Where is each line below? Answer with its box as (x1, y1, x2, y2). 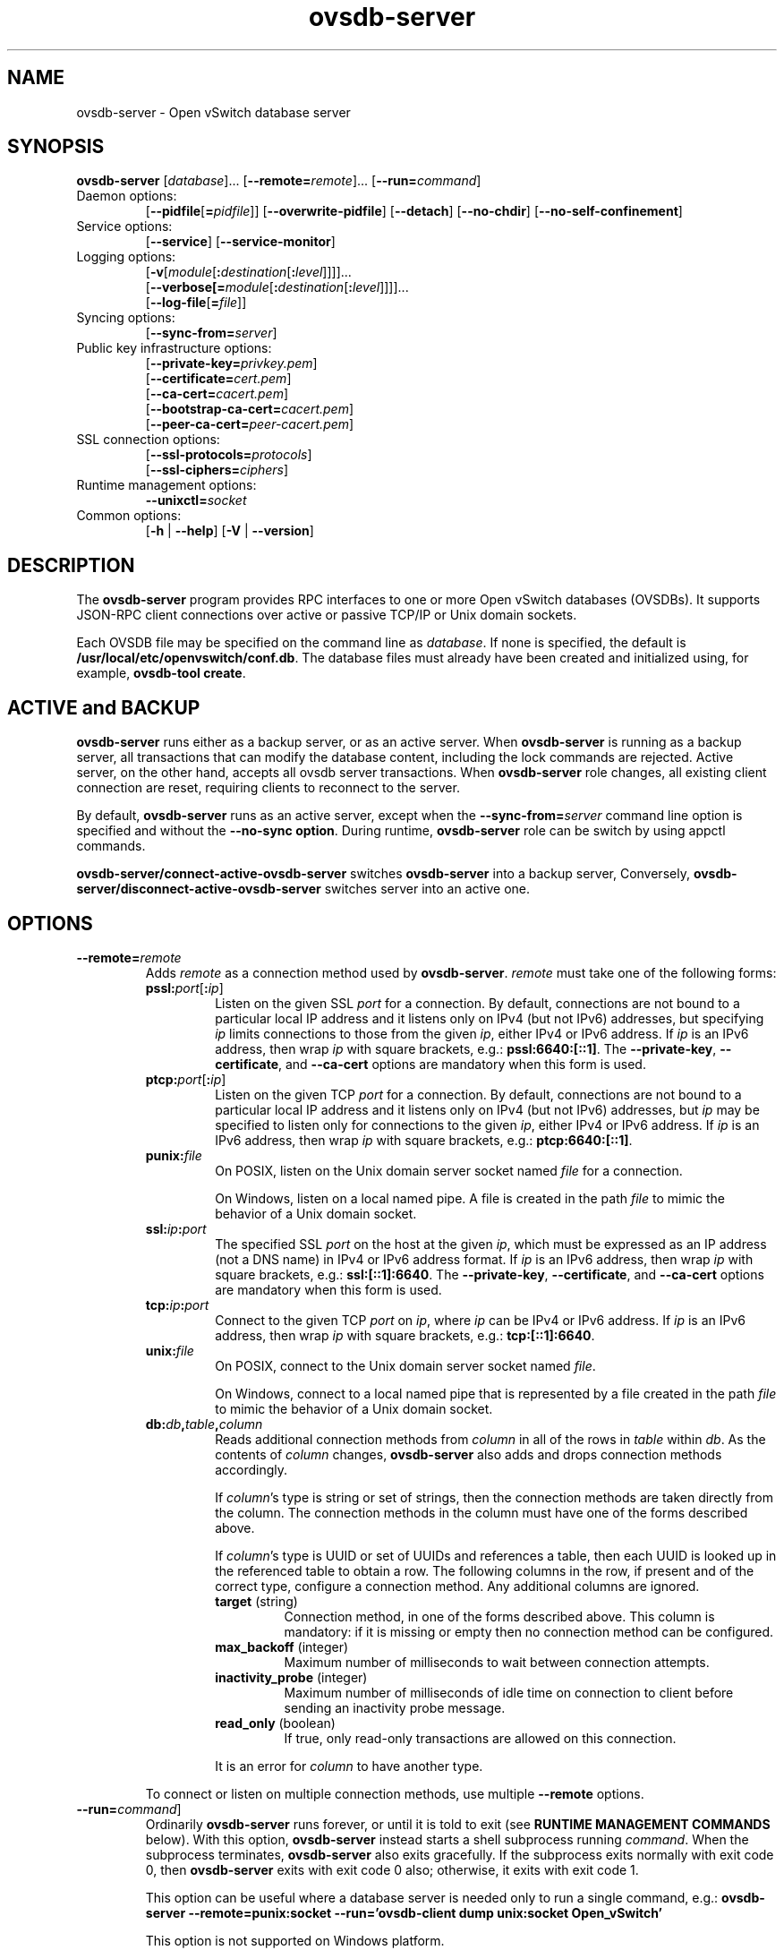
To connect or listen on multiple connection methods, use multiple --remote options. (145, 1785, 644, 1801)
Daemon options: (76, 188, 177, 204)
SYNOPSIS (7, 135, 105, 158)
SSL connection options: (76, 432, 220, 448)
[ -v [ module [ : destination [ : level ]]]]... (145, 264, 352, 280)
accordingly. (215, 1461, 288, 1477)
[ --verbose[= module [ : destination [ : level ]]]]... (145, 279, 409, 295)
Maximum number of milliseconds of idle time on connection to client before (284, 1684, 734, 1700)
